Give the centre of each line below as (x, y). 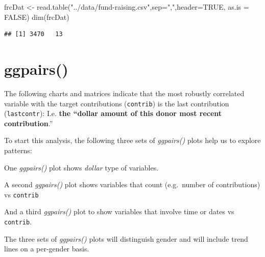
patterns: (18, 150)
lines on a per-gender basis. (47, 249)
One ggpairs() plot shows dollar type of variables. (81, 167)
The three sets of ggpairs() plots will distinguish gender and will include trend (126, 238)
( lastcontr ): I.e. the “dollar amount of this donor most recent (113, 113)
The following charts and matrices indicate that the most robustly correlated (124, 93)
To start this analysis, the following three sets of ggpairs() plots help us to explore (132, 140)
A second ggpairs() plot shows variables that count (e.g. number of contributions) (132, 184)
